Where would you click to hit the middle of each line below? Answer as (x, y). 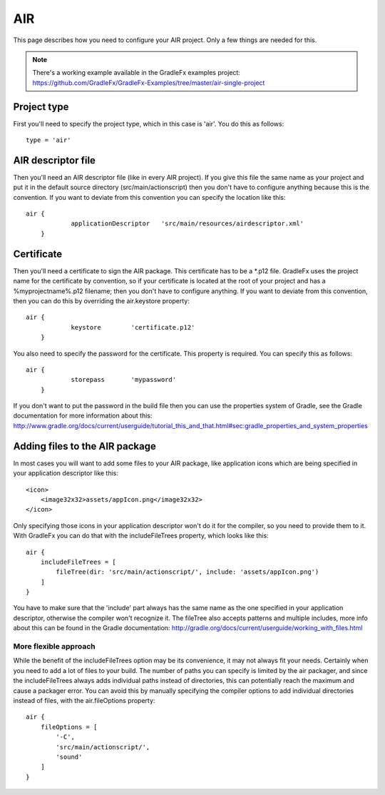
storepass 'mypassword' (124, 380)
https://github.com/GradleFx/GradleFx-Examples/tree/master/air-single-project (149, 83)
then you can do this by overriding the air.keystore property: (102, 300)
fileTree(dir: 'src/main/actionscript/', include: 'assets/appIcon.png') (188, 572)
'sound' (69, 757)
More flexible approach (54, 646)
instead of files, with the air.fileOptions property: (84, 700)
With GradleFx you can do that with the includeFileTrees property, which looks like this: (141, 536)
